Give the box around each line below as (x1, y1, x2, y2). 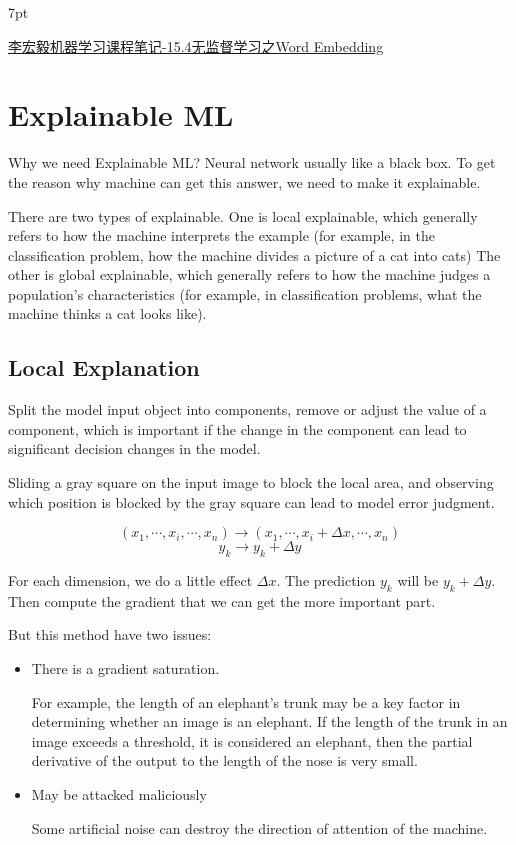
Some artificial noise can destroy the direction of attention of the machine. (31, 817, 488, 838)
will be (397, 570, 439, 591)
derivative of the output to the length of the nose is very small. (31, 750, 418, 771)
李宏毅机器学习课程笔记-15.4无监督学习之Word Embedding (8, 35, 384, 56)
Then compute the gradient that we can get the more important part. (8, 590, 436, 611)
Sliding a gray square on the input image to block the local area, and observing (8, 472, 494, 493)
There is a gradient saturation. (31, 658, 220, 679)
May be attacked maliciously (31, 783, 207, 804)
